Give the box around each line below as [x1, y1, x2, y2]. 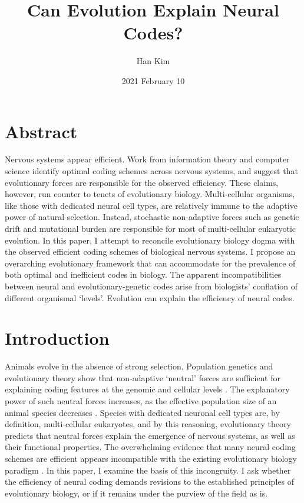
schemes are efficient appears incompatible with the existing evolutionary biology [5, 452, 297, 465]
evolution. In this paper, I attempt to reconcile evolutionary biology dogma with [5, 234, 295, 246]
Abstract [5, 119, 78, 143]
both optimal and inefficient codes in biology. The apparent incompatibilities [5, 268, 282, 281]
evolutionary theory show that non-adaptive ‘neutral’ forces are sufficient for [5, 371, 280, 384]
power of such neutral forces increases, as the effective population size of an [5, 395, 277, 407]
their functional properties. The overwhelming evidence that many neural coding [5, 441, 296, 453]
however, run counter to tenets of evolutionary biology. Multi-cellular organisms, [5, 188, 295, 200]
